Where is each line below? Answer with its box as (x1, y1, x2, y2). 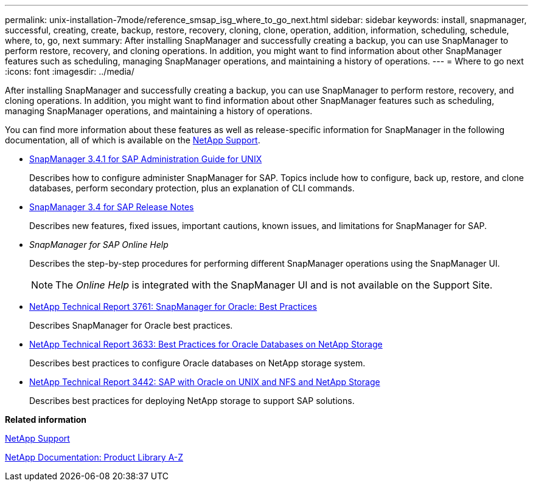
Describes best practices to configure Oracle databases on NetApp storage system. (29, 358, 366, 368)
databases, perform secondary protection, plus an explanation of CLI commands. (29, 183, 355, 193)
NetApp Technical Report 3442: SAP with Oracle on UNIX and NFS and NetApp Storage (29, 377, 380, 387)
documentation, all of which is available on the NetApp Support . (5, 135, 260, 145)
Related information (5, 414, 87, 425)
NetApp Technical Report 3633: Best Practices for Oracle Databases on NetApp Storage (29, 339, 383, 349)
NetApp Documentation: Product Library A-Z (5, 452, 184, 462)
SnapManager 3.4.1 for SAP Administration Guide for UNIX (29, 154, 262, 164)
